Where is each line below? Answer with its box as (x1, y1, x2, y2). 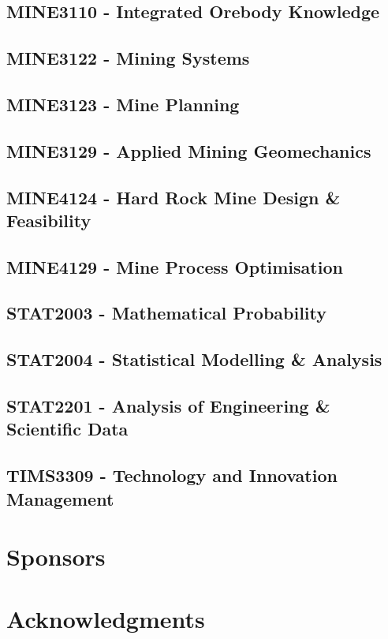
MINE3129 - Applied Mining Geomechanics (6, 138, 371, 163)
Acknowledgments (6, 602, 205, 634)
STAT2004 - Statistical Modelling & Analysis (6, 347, 382, 372)
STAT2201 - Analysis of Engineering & (6, 394, 330, 418)
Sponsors (6, 540, 106, 573)
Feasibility (6, 207, 91, 232)
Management (6, 486, 114, 510)
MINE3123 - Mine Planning (6, 92, 240, 116)
